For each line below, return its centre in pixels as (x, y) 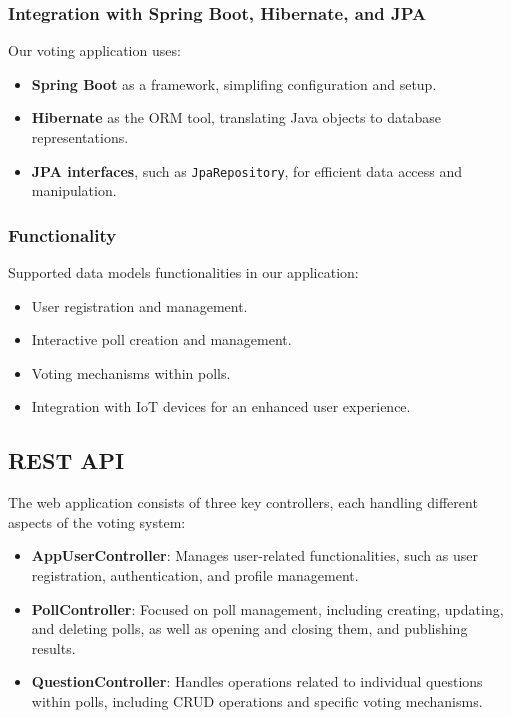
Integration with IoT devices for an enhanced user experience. (221, 406)
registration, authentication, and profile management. (195, 575)
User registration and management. (139, 305)
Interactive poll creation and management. (161, 339)
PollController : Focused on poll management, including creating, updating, (267, 608)
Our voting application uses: (94, 50)
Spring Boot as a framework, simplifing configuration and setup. (234, 83)
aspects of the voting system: (97, 521)
